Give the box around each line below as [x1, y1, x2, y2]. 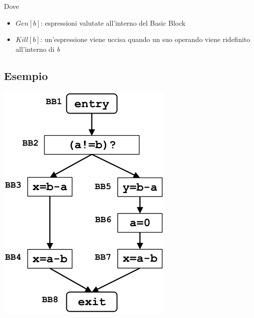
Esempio [4, 68, 48, 83]
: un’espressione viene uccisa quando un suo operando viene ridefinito [40, 34, 251, 44]
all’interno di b [15, 43, 60, 54]
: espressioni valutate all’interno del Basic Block [41, 17, 186, 28]
